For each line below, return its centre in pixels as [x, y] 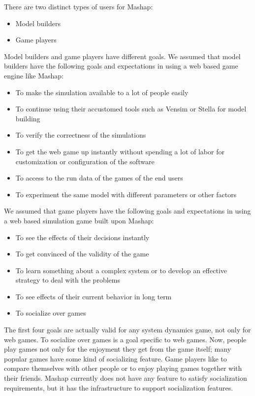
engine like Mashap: [34, 75]
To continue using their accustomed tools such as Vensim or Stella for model [131, 109]
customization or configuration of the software [85, 161]
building [28, 118]
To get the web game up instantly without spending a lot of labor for [120, 151]
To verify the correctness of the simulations [81, 135]
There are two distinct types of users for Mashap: [79, 6]
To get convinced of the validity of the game [82, 254]
